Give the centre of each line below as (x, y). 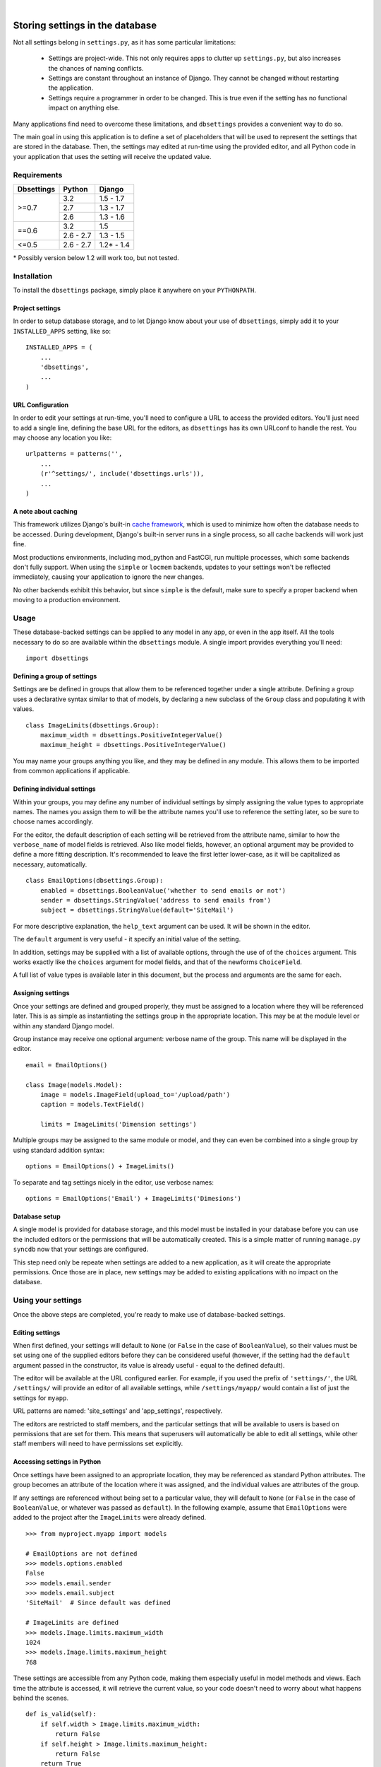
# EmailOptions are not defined (81, 1554)
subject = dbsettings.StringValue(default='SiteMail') (137, 910)
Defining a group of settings (55, 676)
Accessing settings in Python (57, 1462)
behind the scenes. (41, 1698)
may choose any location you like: (62, 438)
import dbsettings (58, 658)
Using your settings (48, 1301)
